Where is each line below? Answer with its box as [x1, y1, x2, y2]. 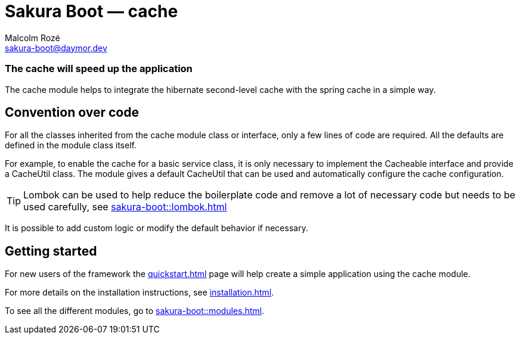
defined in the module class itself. [5, 140, 137, 151]
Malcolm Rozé [5, 32, 60, 43]
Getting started [5, 243, 97, 259]
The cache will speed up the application [5, 63, 193, 75]
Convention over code [5, 104, 139, 120]
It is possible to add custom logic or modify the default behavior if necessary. [5, 223, 308, 234]
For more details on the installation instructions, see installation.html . [5, 287, 274, 298]
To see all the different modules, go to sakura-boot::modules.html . [5, 306, 264, 316]
